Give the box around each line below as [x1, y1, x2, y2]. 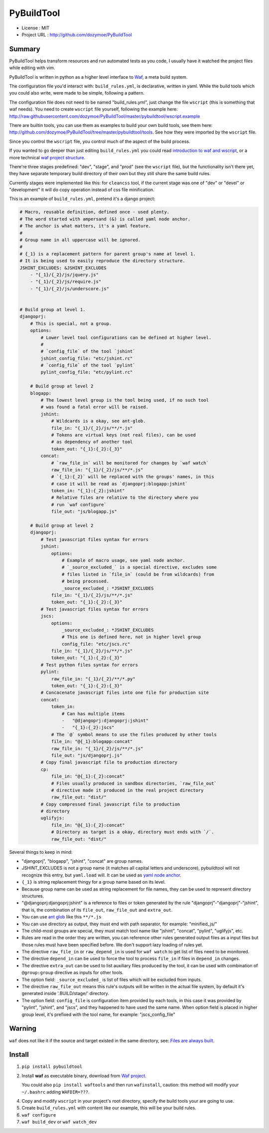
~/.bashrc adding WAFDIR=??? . [21, 1089, 90, 1095]
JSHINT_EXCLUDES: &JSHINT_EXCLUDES [19, 265, 107, 271]
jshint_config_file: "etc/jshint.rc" [40, 355, 133, 361]
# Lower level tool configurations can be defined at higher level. [40, 335, 212, 340]
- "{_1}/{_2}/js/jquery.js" [30, 272, 99, 277]
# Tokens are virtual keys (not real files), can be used [51, 432, 196, 438]
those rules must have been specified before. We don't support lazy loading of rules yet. [21, 941, 204, 948]
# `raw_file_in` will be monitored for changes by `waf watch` [51, 460, 209, 465]
